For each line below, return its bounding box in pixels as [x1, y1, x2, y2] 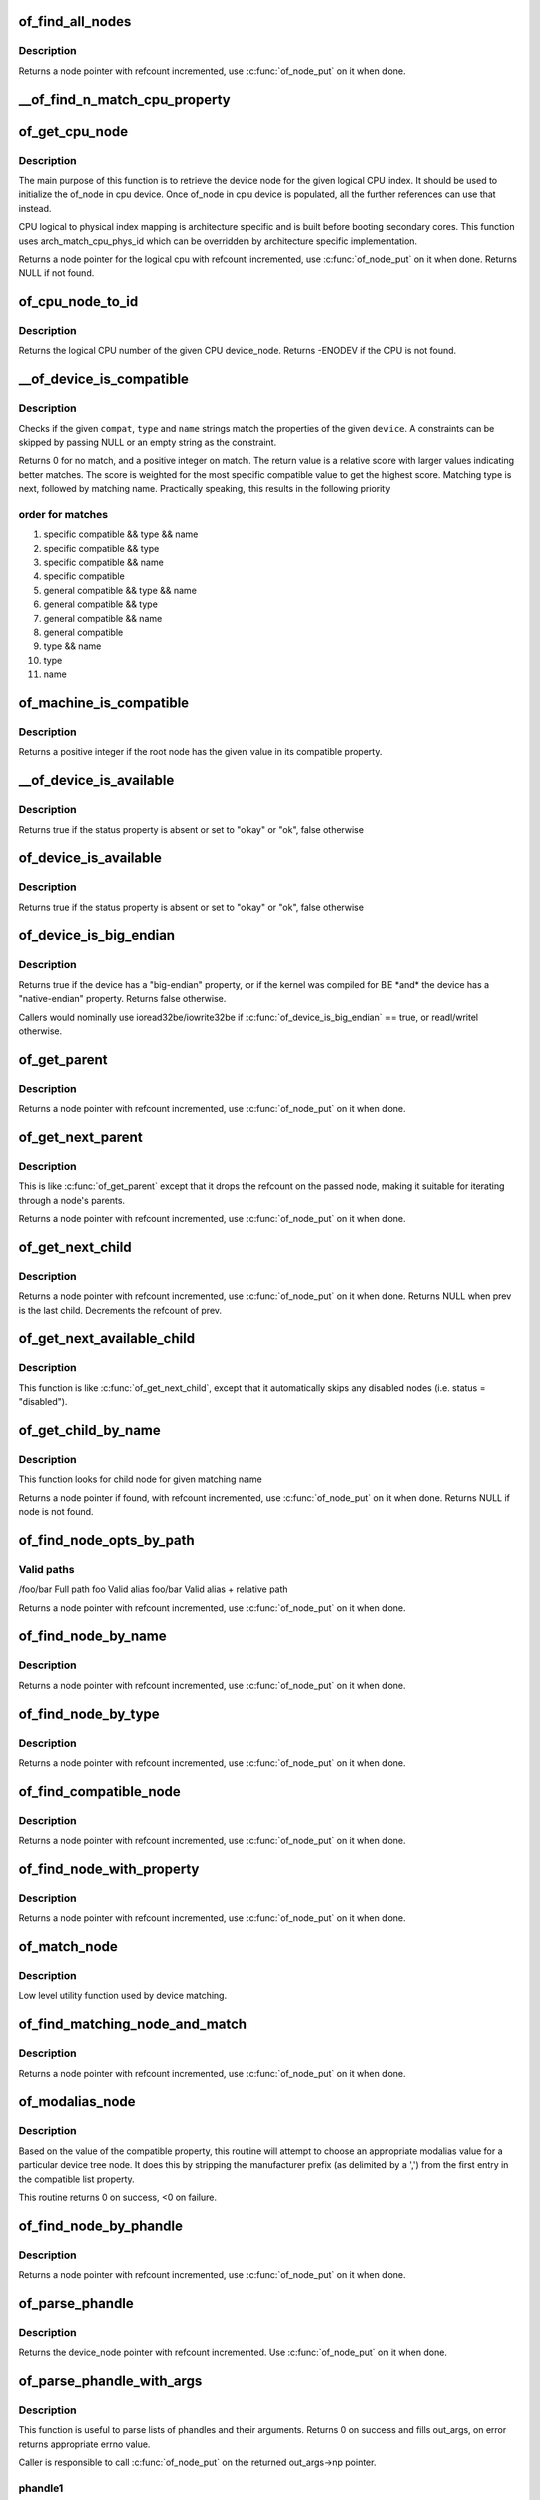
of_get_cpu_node [18, 123, 129, 140]
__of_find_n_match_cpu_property [18, 91, 231, 108]
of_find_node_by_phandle [18, 2217, 184, 2234]
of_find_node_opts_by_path [18, 1531, 195, 1549]
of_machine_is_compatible [18, 695, 190, 712]
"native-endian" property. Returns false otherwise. [18, 993, 227, 1005]
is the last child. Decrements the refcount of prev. [18, 1304, 223, 1316]
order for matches [18, 507, 109, 521]
